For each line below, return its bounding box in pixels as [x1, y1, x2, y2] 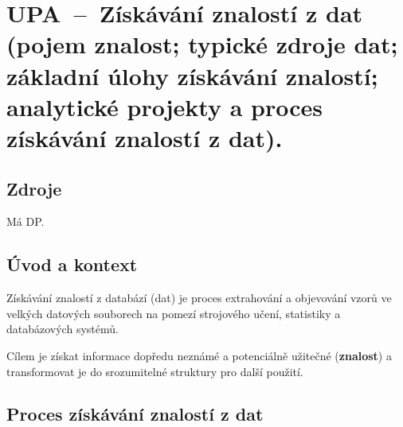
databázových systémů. [6, 320, 119, 337]
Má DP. [6, 213, 45, 230]
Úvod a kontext [6, 252, 138, 277]
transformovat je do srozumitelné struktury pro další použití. [6, 363, 303, 379]
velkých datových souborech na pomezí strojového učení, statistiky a [6, 305, 341, 321]
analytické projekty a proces [6, 90, 323, 122]
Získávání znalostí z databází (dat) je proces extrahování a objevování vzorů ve [6, 289, 392, 306]
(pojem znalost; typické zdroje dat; [6, 28, 398, 60]
